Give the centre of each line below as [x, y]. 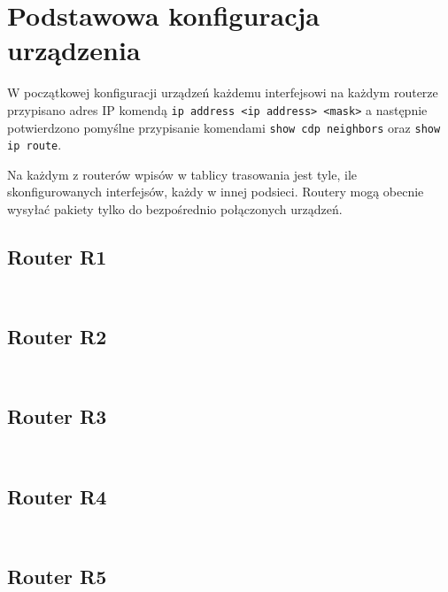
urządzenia [74, 50]
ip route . [35, 145]
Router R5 [57, 576]
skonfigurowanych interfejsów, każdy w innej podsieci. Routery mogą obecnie [216, 192]
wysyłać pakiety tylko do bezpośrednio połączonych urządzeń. [175, 209]
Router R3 [57, 416]
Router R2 [57, 337]
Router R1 [57, 257]
